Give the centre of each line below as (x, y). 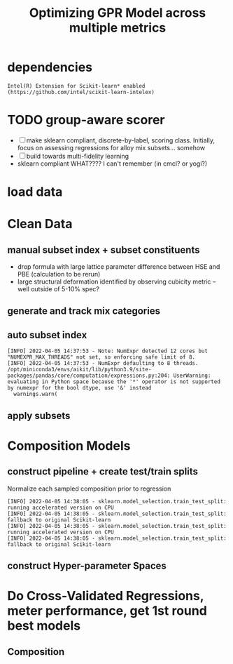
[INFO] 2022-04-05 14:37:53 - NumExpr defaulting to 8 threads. (103, 364)
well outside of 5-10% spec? (58, 289)
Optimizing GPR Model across (118, 13)
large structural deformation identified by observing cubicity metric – (116, 281)
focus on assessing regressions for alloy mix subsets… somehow (111, 147)
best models (44, 626)
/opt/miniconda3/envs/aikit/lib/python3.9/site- (79, 370)
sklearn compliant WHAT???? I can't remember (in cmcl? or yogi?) (112, 164)
